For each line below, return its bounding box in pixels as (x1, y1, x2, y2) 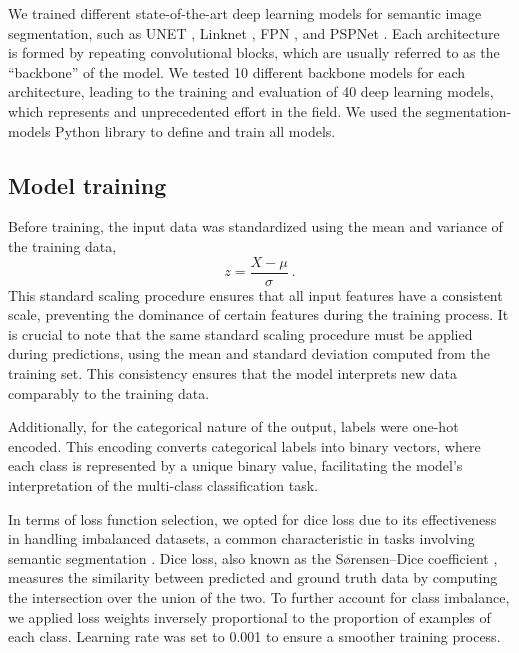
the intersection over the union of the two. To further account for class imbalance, (8, 586, 510, 607)
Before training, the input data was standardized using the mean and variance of (8, 216, 503, 237)
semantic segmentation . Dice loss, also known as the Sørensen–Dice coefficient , (8, 547, 498, 568)
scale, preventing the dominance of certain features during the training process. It (8, 304, 509, 325)
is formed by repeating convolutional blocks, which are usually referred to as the (8, 42, 500, 63)
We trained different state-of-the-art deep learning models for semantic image (8, 3, 482, 23)
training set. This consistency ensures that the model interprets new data (8, 362, 458, 383)
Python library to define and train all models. (55, 120, 336, 141)
